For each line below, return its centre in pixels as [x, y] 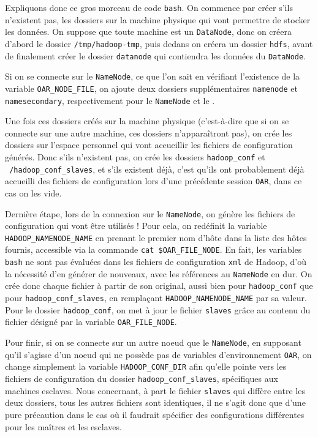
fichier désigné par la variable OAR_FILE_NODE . [91, 322]
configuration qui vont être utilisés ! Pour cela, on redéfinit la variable [136, 226]
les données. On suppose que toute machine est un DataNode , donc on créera [148, 32]
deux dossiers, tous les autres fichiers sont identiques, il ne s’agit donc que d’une [155, 402]
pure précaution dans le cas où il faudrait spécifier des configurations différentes [155, 414]
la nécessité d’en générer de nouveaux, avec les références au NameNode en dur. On [159, 273]
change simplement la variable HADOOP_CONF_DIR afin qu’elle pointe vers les [146, 366]
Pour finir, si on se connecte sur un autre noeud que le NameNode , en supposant [153, 342]
